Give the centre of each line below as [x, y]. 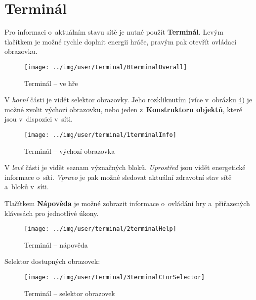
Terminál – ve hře [51, 83]
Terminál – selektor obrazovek [70, 293]
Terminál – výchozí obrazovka [70, 150]
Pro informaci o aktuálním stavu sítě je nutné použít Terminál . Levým [114, 32]
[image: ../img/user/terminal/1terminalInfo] [100, 135]
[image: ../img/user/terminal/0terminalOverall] [106, 67]
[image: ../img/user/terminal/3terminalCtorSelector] [115, 277]
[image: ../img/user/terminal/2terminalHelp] [100, 229]
